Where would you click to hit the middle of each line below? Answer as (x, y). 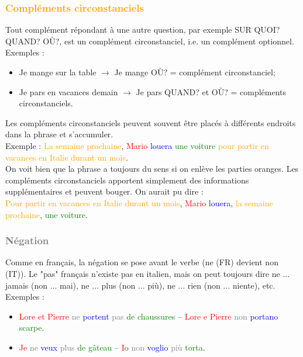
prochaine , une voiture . (47, 214)
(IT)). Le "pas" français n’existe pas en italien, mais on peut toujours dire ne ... (148, 273)
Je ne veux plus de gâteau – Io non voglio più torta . (112, 347)
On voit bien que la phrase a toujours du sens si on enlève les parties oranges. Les (152, 169)
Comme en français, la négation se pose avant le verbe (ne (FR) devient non (142, 262)
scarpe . (32, 327)
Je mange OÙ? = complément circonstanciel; (195, 72)
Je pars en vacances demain (68, 91)
